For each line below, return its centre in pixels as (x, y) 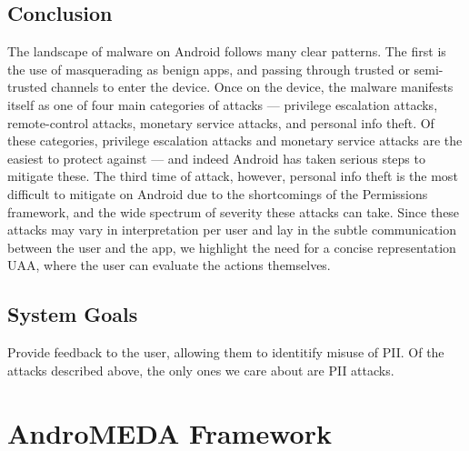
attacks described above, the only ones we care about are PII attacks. (201, 370)
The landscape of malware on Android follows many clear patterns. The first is (227, 51)
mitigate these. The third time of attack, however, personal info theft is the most (233, 176)
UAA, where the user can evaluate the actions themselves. (169, 265)
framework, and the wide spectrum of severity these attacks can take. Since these (234, 211)
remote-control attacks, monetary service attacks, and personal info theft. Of (221, 122)
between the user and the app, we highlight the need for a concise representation (232, 247)
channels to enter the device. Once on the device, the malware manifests (252, 87)
